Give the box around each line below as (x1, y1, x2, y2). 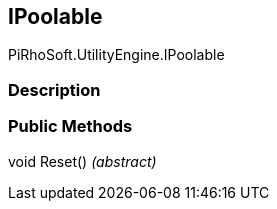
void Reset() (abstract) (8, 152, 157, 170)
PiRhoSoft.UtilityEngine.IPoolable (8, 46, 225, 64)
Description (8, 79, 101, 100)
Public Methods (8, 116, 133, 137)
